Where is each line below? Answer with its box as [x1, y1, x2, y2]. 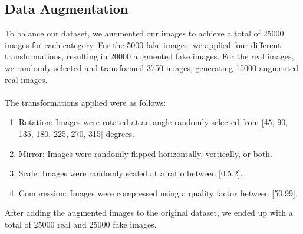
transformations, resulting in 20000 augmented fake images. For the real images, [5, 50, 294, 62]
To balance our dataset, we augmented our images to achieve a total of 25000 [5, 27, 284, 39]
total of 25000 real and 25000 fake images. [5, 218, 157, 230]
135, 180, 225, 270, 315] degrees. [18, 127, 134, 139]
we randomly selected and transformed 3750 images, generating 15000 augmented [5, 61, 299, 73]
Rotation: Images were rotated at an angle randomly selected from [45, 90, [18, 116, 288, 128]
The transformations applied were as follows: [5, 96, 166, 108]
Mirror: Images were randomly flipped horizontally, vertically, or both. [18, 147, 272, 159]
